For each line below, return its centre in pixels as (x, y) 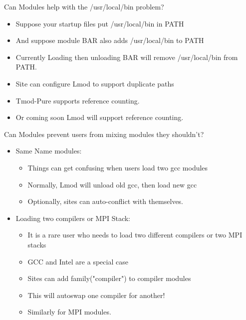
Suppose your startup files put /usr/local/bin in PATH (100, 23)
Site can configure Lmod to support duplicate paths (95, 83)
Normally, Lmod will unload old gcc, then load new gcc (112, 184)
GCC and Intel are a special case (78, 261)
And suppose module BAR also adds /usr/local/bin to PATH (110, 40)
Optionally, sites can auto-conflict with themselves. (106, 201)
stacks (37, 244)
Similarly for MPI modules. (69, 312)
